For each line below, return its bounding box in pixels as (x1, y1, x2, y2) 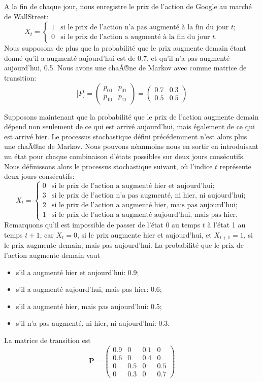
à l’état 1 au (207, 219, 246, 230)
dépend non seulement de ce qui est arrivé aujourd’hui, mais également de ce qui (4, 121, 255, 132)
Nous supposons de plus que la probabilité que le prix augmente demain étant (4, 43, 246, 53)
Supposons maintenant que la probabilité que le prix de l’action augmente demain (4, 111, 259, 122)
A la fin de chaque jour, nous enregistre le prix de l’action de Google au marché (4, 1, 252, 11)
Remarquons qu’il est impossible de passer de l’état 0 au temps (4, 219, 201, 230)
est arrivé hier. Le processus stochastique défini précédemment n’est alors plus (4, 131, 247, 141)
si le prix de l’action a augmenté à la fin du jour (60, 33, 210, 41)
